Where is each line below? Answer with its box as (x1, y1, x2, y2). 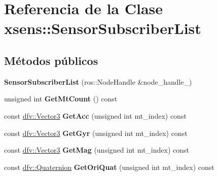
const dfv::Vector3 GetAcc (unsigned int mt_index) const (4, 110, 187, 121)
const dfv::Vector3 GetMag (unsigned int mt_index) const (4, 145, 189, 155)
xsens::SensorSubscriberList (4, 18, 201, 39)
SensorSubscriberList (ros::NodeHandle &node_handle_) (4, 76, 192, 87)
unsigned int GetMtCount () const (4, 93, 118, 104)
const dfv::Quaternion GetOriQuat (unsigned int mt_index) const (4, 161, 214, 172)
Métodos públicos (4, 52, 98, 68)
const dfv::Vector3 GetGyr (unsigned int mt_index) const (4, 127, 188, 138)
